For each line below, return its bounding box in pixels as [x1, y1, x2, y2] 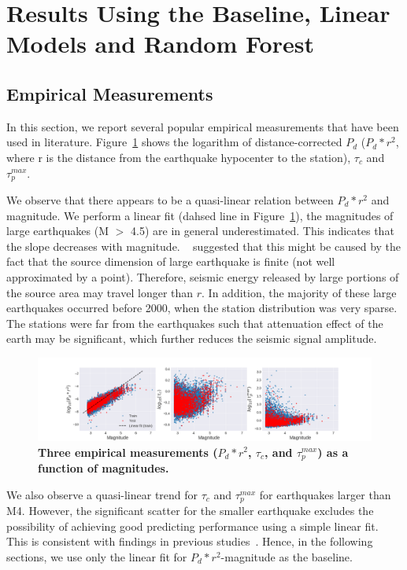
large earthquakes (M [6, 222, 109, 239]
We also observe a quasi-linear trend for [6, 486, 198, 502]
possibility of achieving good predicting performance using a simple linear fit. [6, 517, 379, 534]
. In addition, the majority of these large [202, 284, 397, 300]
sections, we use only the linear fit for [6, 548, 187, 564]
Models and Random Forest [6, 28, 314, 60]
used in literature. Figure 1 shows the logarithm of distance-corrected [6, 134, 342, 150]
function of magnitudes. [38, 459, 169, 476]
